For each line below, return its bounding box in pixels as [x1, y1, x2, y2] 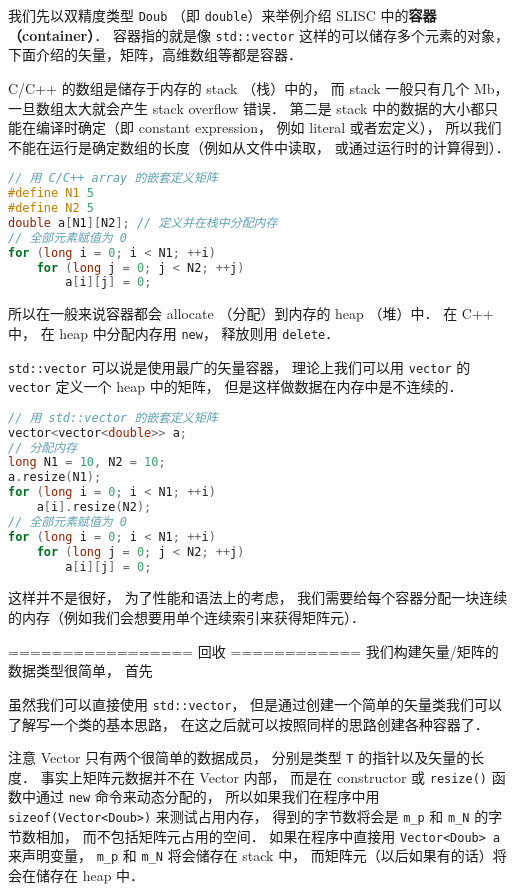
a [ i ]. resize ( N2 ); [36, 500, 152, 515]
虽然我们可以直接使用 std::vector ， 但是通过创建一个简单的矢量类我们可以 [8, 693, 503, 714]
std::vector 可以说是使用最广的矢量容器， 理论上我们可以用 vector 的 [8, 356, 471, 377]
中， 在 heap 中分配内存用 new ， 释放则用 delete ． [8, 322, 340, 343]
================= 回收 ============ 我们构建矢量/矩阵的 [8, 640, 499, 661]
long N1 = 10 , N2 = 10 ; [8, 455, 166, 470]
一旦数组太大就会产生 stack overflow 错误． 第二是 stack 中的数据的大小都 [8, 97, 485, 118]
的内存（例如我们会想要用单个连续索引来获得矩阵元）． [8, 607, 365, 628]
